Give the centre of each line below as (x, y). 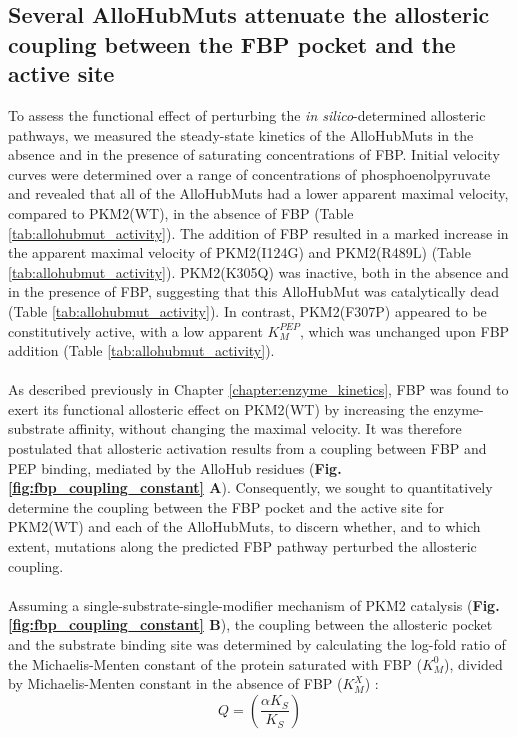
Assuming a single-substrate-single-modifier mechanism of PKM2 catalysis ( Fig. (254, 604)
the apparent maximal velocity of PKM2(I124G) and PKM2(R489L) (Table (239, 252)
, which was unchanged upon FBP (405, 330)
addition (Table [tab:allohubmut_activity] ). (141, 350)
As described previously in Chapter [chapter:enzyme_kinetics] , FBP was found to (258, 389)
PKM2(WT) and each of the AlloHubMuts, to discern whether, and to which (244, 526)
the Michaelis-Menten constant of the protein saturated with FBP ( (215, 663)
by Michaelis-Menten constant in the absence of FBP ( (175, 683)
